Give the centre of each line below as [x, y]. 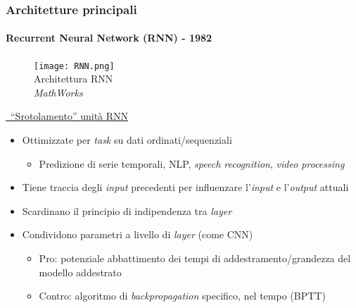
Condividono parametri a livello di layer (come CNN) [138, 234]
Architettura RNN [74, 79]
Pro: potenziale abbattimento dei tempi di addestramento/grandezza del [195, 258]
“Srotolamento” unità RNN [69, 116]
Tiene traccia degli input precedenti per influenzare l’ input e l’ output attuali [185, 187]
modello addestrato [80, 272]
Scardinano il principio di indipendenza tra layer [127, 210]
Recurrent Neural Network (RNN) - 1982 [109, 38]
